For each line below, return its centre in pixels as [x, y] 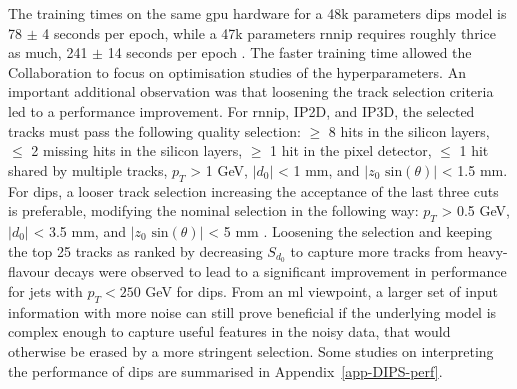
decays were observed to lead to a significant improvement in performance [280, 271]
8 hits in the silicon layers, [409, 130]
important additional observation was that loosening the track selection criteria [251, 91]
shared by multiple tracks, [88, 169]
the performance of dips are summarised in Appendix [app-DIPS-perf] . [225, 370]
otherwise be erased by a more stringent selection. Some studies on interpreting [251, 350]
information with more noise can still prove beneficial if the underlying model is [252, 311]
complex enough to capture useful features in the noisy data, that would [229, 331]
